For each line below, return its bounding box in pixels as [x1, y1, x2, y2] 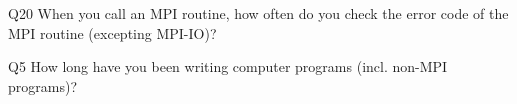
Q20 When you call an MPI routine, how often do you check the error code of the [8, 3, 509, 23]
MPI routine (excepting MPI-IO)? [8, 22, 217, 43]
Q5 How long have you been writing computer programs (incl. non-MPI [8, 56, 448, 77]
